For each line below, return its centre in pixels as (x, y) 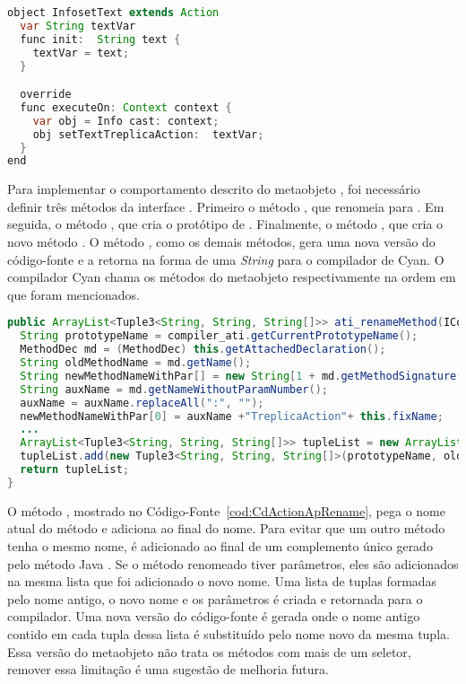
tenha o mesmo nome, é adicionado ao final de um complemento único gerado (220, 546)
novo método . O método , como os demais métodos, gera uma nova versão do (221, 242)
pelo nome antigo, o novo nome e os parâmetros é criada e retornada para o (215, 598)
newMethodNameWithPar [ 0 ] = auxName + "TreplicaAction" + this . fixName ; (232, 416)
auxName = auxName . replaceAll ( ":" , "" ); (142, 403)
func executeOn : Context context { (126, 107)
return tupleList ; (75, 470)
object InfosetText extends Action (113, 13)
